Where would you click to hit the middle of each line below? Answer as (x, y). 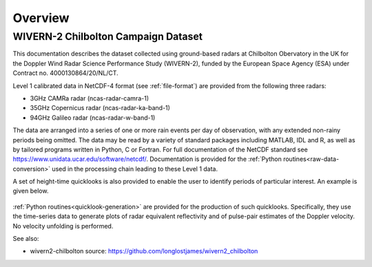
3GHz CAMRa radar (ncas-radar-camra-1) (90, 98)
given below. (31, 191)
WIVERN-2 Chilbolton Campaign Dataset (108, 36)
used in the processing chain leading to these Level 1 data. (135, 169)
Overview (41, 18)
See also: (26, 239)
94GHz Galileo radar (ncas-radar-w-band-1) (93, 118)
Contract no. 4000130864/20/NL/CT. (65, 73)
